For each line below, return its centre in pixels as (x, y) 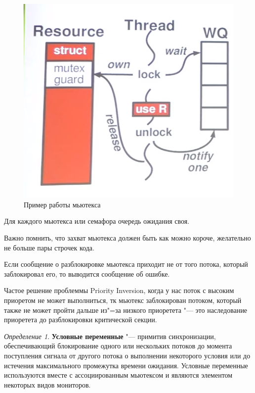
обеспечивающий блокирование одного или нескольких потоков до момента (118, 346)
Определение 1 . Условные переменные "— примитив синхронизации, (110, 336)
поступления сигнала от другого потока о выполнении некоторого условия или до (127, 356)
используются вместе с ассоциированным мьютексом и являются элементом (118, 375)
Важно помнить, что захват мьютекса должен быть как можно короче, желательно (127, 238)
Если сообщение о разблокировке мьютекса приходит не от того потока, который (126, 264)
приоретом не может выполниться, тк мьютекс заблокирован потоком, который (123, 300)
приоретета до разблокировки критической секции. (81, 319)
